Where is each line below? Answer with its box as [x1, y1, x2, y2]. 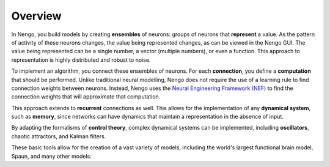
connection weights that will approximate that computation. [11, 93, 161, 100]
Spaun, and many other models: [11, 152, 92, 160]
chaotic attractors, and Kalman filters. [11, 132, 106, 140]
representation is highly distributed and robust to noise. [11, 56, 151, 64]
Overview [11, 9, 62, 23]
